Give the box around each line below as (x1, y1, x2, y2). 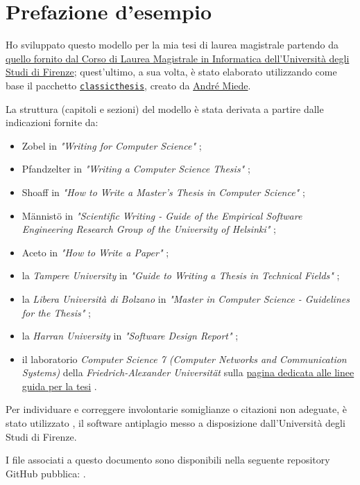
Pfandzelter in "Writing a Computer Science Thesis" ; (22, 161, 250, 176)
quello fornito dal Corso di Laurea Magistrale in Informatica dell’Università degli (6, 51, 350, 65)
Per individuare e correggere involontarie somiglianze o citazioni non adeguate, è (6, 402, 348, 416)
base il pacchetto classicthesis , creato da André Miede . (6, 78, 251, 92)
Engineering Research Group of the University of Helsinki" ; (22, 222, 276, 236)
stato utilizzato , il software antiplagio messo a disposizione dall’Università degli (6, 416, 345, 430)
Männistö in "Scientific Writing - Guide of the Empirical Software (22, 208, 302, 222)
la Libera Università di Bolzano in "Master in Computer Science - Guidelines (22, 291, 350, 306)
